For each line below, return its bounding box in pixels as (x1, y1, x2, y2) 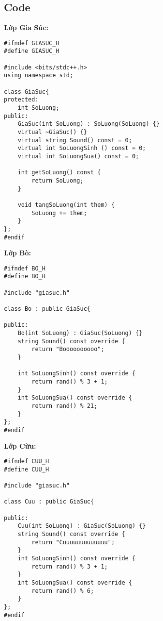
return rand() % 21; (31, 402, 98, 409)
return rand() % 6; (31, 587, 94, 594)
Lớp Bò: (4, 248, 31, 258)
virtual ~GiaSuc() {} (17, 129, 87, 136)
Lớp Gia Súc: (4, 22, 48, 33)
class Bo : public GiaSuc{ (4, 305, 90, 313)
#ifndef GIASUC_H (4, 39, 59, 47)
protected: (4, 96, 39, 103)
